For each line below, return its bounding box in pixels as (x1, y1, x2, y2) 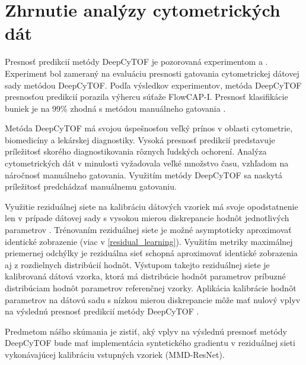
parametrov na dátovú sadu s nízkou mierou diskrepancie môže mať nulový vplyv (5, 293, 301, 306)
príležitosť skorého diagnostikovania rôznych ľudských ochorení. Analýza (5, 145, 267, 158)
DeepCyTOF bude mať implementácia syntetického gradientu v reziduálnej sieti (5, 336, 295, 349)
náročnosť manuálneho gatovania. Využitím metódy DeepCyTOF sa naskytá (5, 168, 283, 181)
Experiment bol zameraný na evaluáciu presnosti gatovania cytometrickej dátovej (5, 67, 299, 79)
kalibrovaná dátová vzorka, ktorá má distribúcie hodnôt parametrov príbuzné (5, 270, 286, 282)
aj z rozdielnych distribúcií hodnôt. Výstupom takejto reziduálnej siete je (5, 258, 270, 270)
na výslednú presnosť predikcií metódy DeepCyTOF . (5, 305, 199, 317)
